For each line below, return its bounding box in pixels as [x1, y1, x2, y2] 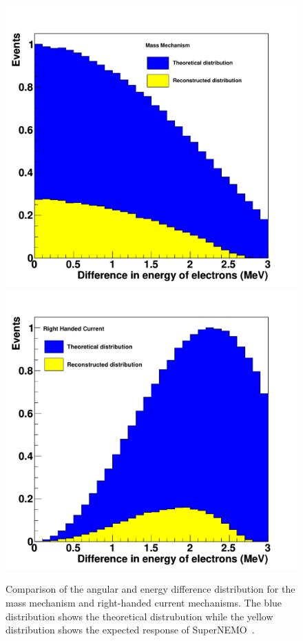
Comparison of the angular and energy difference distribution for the [6, 582, 295, 596]
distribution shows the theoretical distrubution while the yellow [6, 609, 273, 623]
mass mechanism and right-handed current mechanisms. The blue [6, 595, 282, 609]
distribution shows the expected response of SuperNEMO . [6, 622, 255, 637]
